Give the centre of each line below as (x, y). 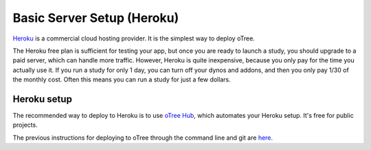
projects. (25, 125)
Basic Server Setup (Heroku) (96, 18)
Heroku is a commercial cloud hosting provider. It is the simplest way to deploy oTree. (134, 38)
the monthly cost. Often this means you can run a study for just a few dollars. (122, 79)
